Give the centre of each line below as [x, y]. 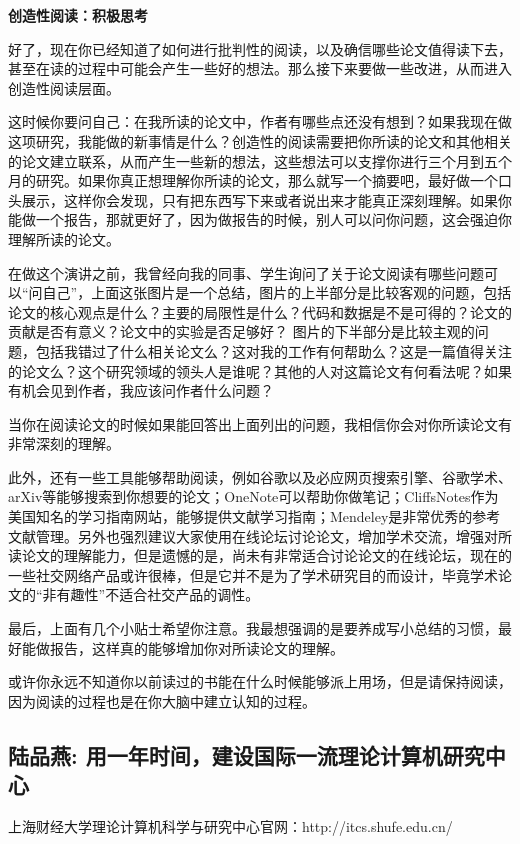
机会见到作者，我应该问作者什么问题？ [147, 390]
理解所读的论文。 [64, 238]
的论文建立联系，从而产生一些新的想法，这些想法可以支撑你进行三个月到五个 [260, 160]
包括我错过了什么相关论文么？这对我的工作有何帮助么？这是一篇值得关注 [273, 350]
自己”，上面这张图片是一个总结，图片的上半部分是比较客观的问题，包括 [277, 292]
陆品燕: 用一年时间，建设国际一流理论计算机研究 [246, 754]
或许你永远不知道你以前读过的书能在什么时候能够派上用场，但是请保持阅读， [260, 681]
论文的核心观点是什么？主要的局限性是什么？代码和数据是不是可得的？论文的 [260, 311]
